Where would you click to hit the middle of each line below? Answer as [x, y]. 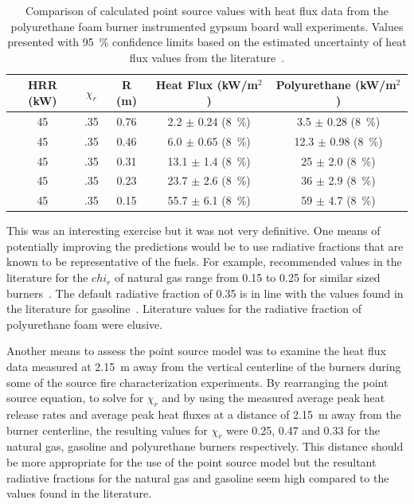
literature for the [47, 277]
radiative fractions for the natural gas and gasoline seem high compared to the [198, 477]
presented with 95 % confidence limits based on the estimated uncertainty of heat [207, 42]
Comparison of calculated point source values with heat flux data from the [207, 10]
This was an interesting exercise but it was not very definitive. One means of [193, 231]
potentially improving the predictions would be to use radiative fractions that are [205, 246]
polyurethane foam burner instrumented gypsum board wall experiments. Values [207, 26]
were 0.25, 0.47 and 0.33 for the [303, 430]
